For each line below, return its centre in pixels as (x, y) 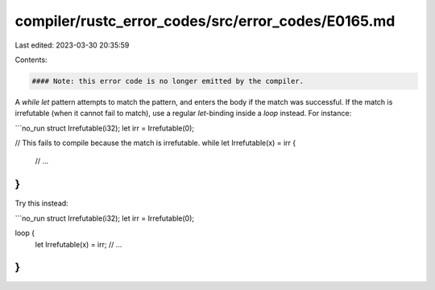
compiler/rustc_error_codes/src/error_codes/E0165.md (205, 21)
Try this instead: (41, 203)
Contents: (31, 60)
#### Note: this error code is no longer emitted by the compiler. (168, 81)
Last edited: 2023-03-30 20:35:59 (72, 45)
